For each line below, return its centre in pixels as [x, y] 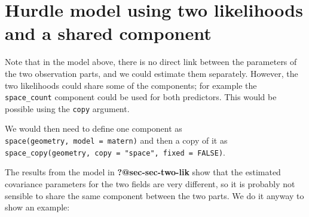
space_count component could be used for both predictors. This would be [141, 97]
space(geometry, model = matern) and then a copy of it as [116, 140]
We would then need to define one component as [94, 128]
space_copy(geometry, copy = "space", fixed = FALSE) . [115, 152]
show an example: [37, 207]
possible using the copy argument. [67, 108]
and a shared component [108, 33]
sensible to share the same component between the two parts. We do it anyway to [154, 195]
